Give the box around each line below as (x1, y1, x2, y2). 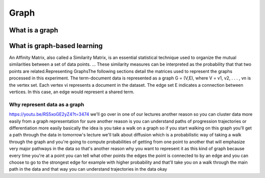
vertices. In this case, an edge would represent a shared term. (9, 89, 134, 95)
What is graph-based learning (9, 42, 103, 50)
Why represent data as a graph (9, 101, 84, 108)
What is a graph (9, 26, 58, 34)
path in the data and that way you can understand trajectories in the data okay (9, 166, 167, 172)
